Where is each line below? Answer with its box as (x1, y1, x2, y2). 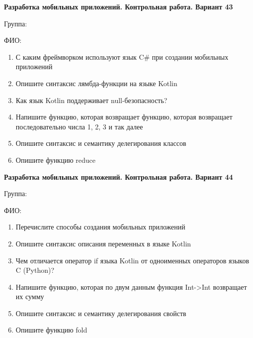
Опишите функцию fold (15, 325, 87, 335)
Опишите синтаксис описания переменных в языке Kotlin (15, 238, 191, 248)
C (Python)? (15, 265, 55, 275)
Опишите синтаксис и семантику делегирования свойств (15, 308, 186, 318)
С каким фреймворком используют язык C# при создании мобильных (15, 51, 229, 62)
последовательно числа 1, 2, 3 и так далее (15, 121, 143, 131)
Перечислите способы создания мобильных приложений (15, 222, 185, 232)
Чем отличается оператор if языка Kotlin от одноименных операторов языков (15, 255, 250, 265)
